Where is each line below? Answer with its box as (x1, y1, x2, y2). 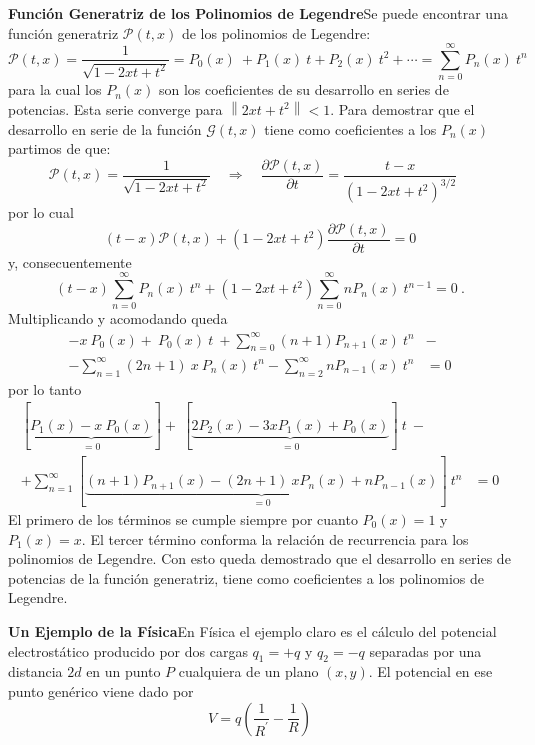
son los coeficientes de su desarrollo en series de (158, 79, 449, 100)
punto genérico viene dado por (8, 680, 194, 701)
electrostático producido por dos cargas (8, 640, 248, 661)
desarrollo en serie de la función (8, 118, 202, 139)
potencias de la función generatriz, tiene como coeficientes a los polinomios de (8, 567, 484, 588)
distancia (8, 661, 63, 682)
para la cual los (8, 79, 102, 100)
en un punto (86, 661, 161, 682)
